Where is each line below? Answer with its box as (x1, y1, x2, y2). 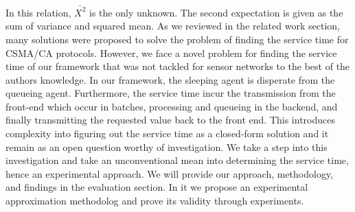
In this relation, (5, 5, 71, 19)
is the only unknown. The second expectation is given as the (89, 5, 343, 19)
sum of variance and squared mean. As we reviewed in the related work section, (5, 19, 340, 33)
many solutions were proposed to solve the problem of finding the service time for (5, 32, 349, 46)
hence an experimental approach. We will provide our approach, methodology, (5, 166, 334, 180)
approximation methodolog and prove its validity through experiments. (5, 193, 304, 208)
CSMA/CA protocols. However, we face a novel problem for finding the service (5, 45, 337, 60)
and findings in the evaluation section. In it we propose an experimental (5, 180, 308, 194)
